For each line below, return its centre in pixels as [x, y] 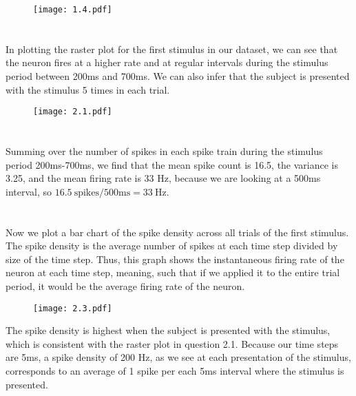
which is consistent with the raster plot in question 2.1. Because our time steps [172, 343]
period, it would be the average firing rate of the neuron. [125, 286]
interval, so [29, 191]
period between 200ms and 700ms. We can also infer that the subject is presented [178, 76]
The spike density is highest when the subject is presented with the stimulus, [168, 330]
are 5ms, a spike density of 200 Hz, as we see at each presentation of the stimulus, [178, 357]
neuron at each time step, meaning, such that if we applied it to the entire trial [173, 272]
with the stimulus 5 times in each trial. [88, 89]
